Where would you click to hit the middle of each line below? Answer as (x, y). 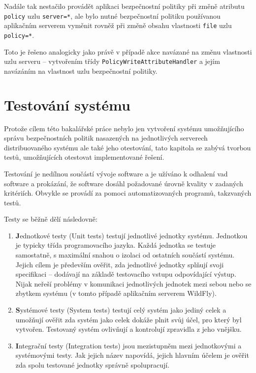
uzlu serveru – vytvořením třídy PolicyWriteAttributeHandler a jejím (112, 61)
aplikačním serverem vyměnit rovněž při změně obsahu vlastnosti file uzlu (118, 25)
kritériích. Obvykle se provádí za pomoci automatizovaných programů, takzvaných (128, 193)
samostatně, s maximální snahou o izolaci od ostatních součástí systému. (125, 255)
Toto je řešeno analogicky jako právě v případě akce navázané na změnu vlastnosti (128, 51)
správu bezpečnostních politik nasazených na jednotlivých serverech (106, 138)
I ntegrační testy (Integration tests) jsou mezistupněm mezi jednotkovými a (128, 345)
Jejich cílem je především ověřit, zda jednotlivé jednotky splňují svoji (120, 264)
